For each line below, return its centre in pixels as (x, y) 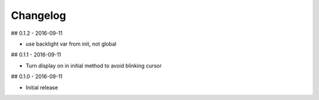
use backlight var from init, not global (71, 44)
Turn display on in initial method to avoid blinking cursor (94, 66)
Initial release (42, 87)
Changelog (38, 15)
